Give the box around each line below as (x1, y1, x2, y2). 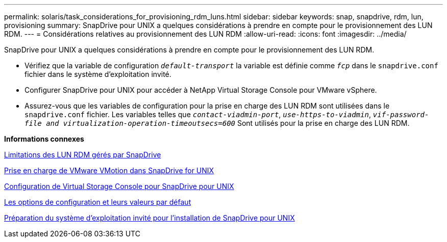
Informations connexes (4, 135, 84, 143)
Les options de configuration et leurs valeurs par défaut (4, 198, 191, 206)
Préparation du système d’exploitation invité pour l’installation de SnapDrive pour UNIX (4, 213, 295, 222)
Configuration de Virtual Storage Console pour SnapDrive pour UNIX (4, 182, 234, 191)
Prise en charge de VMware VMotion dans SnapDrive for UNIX (4, 166, 214, 175)
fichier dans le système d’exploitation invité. (24, 70, 171, 78)
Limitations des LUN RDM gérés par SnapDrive (4, 150, 161, 159)
